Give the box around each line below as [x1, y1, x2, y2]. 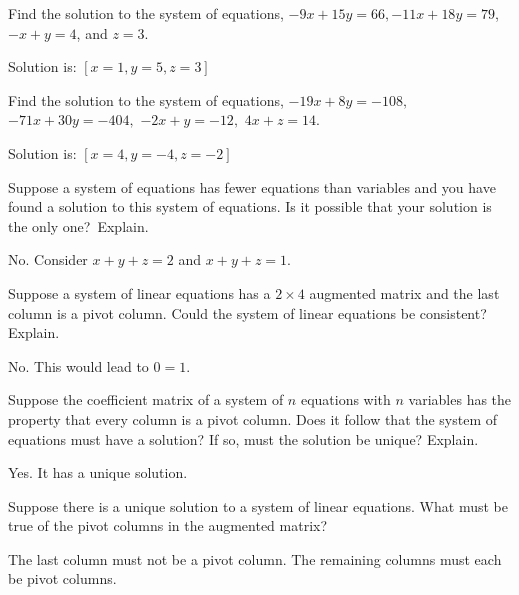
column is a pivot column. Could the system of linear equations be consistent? [8, 302, 487, 323]
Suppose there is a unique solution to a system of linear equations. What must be [8, 495, 508, 516]
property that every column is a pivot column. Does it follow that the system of [8, 408, 498, 429]
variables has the [408, 389, 512, 410]
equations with [300, 389, 391, 410]
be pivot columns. [8, 568, 117, 589]
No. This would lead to [8, 355, 149, 376]
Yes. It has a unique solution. [8, 462, 188, 483]
